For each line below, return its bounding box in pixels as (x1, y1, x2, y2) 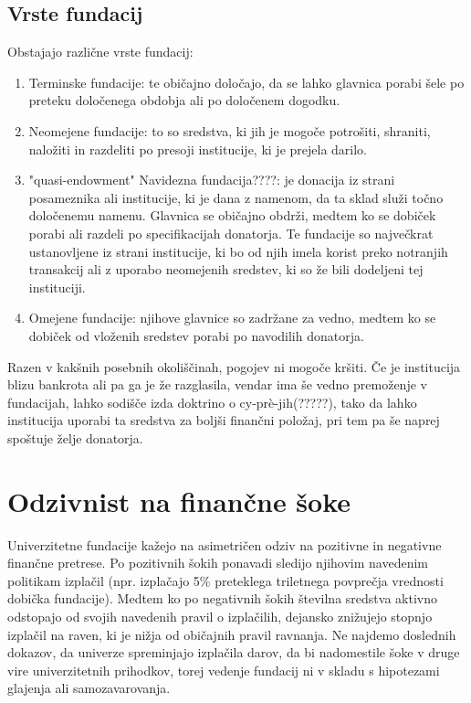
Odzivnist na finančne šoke (7, 482, 351, 519)
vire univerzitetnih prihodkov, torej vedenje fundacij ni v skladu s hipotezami (7, 660, 440, 679)
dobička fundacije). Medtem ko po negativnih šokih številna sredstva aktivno (7, 589, 437, 608)
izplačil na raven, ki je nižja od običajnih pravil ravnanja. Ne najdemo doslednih (7, 624, 456, 644)
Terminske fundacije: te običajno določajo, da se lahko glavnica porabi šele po (28, 72, 465, 91)
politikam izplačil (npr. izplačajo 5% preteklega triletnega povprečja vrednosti (7, 570, 444, 590)
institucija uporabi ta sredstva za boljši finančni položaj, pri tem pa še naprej (7, 410, 440, 430)
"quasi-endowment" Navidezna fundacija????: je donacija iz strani (28, 170, 395, 189)
